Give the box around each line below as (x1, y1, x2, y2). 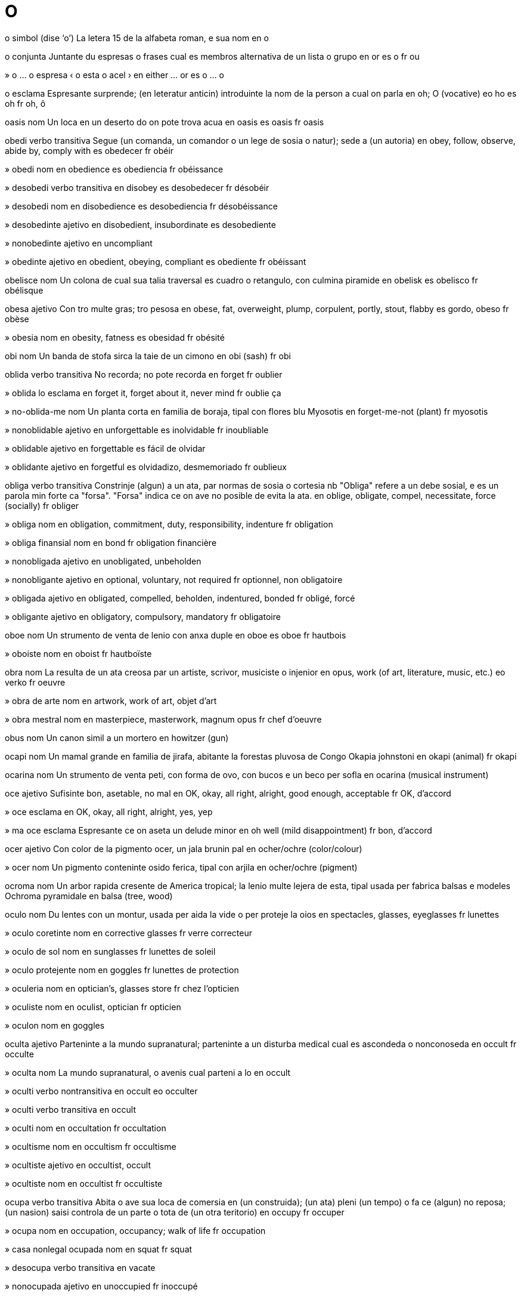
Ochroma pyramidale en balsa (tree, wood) (5, 890, 173, 901)
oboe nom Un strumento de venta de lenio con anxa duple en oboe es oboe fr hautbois (5, 630, 346, 640)
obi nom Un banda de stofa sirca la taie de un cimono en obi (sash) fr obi (5, 350, 291, 361)
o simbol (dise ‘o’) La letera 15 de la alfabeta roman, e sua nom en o (5, 32, 269, 43)
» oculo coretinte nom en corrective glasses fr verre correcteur (5, 927, 252, 938)
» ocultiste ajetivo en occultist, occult (5, 1159, 151, 1170)
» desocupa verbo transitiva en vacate (5, 1262, 156, 1273)
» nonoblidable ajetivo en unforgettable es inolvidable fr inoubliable (5, 424, 269, 435)
